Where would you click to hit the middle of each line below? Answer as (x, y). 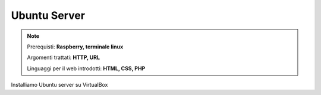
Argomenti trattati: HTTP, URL (64, 58)
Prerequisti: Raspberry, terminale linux (75, 47)
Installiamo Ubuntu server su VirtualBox (59, 85)
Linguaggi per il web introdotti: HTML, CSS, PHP (86, 68)
